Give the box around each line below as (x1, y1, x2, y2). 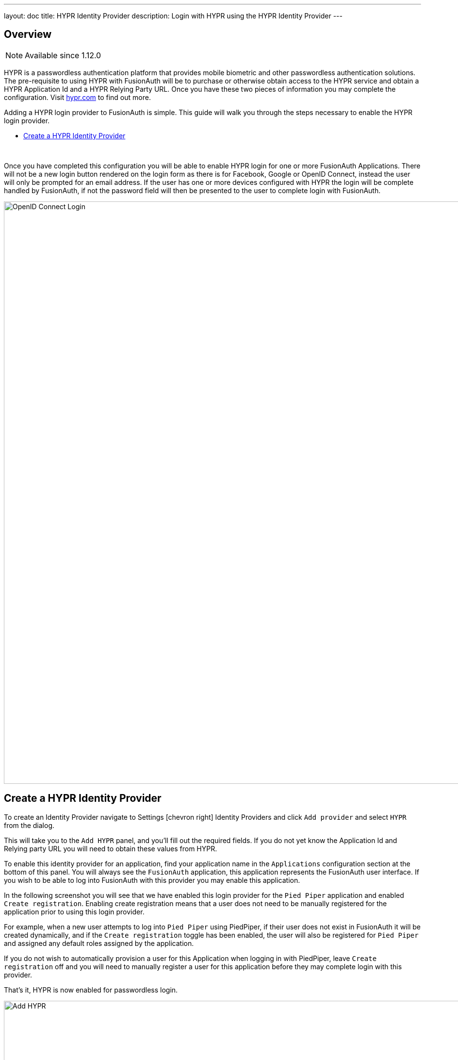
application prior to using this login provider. (4, 907, 145, 916)
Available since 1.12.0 (25, 50, 101, 60)
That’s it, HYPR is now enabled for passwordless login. (4, 985, 178, 994)
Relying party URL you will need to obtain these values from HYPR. (4, 844, 217, 853)
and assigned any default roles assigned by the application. (4, 939, 194, 947)
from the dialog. (4, 821, 55, 829)
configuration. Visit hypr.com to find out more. (4, 93, 151, 101)
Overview (4, 28, 52, 41)
